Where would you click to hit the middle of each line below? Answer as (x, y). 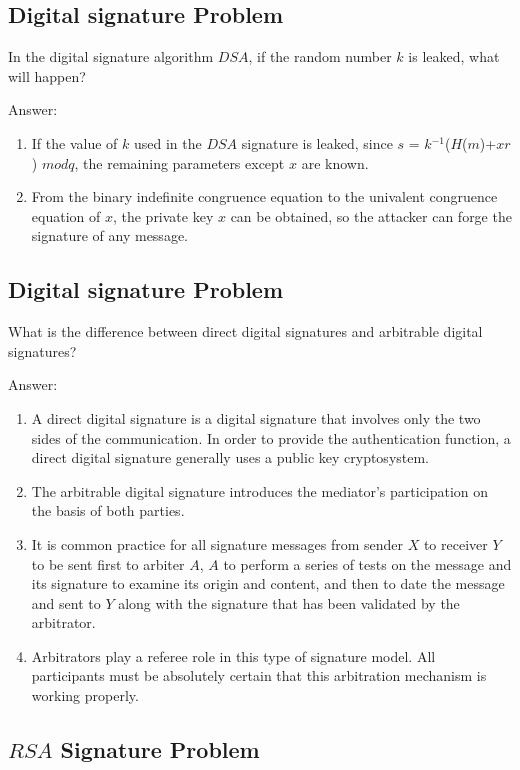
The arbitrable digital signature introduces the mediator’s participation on (260, 490)
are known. (335, 162)
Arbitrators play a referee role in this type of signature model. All (233, 655)
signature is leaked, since (317, 142)
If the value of (74, 142)
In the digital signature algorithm (111, 56)
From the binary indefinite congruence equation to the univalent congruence (264, 196)
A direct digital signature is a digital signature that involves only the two (256, 417)
